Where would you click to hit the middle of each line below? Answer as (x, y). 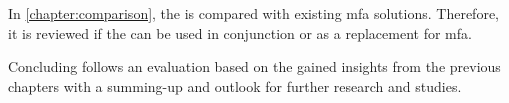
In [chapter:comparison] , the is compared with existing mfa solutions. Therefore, (254, 13)
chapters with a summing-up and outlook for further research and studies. (235, 85)
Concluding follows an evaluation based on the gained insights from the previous (254, 66)
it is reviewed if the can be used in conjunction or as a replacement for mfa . (240, 32)
